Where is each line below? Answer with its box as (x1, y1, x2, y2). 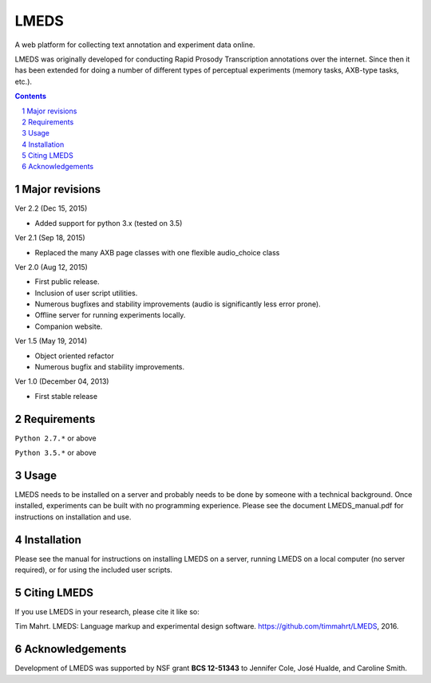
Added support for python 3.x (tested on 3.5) (34, 218, 183, 227)
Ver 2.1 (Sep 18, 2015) (14, 233, 85, 243)
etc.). (14, 77, 32, 86)
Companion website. (34, 322, 103, 331)
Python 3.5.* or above (14, 448, 97, 458)
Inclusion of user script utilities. (34, 288, 138, 298)
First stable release (34, 391, 98, 401)
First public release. (34, 277, 100, 286)
